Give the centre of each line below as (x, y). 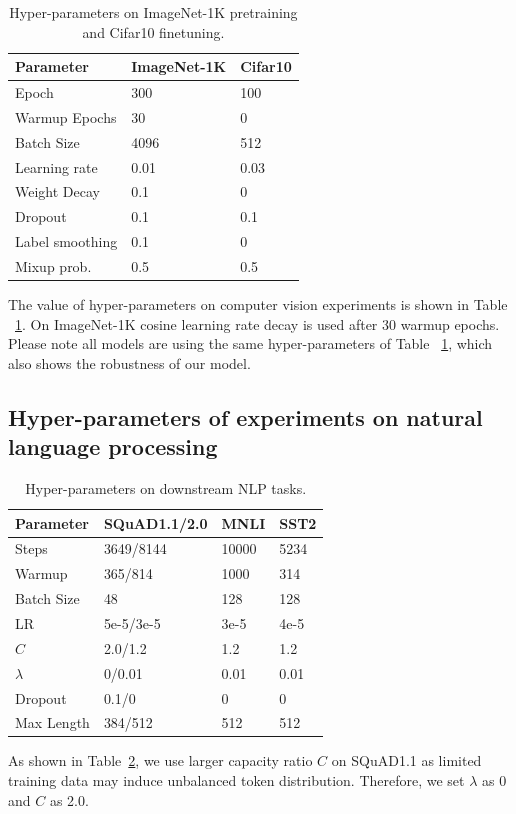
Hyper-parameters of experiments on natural (245, 416)
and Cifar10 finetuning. (153, 31)
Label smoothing (66, 241)
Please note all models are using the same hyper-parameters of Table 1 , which (250, 343)
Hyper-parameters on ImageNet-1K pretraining (153, 12)
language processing (113, 446)
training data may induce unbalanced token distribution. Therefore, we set (236, 780)
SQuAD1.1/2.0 (155, 522)
